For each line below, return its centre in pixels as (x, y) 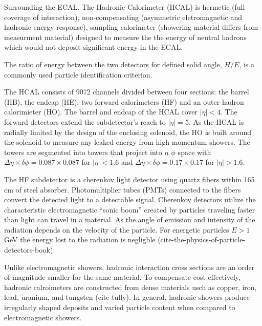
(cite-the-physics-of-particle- (202, 239)
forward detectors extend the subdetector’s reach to (85, 121)
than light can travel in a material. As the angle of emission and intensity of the (130, 219)
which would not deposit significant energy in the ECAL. (94, 47)
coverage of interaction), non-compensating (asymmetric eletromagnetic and (123, 17)
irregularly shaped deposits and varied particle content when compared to (120, 307)
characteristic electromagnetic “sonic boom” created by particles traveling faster (130, 209)
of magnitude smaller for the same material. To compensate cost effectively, (122, 277)
